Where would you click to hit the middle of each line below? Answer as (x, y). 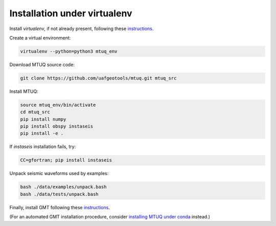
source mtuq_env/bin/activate (58, 105)
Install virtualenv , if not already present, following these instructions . (82, 29)
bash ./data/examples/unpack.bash (63, 187)
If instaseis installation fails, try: (43, 147)
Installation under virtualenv (71, 13)
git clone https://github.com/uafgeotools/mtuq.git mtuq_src (98, 78)
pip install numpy (43, 119)
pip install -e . (42, 133)
